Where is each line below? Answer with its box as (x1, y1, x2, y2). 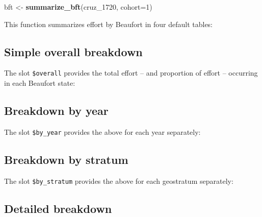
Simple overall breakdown (4, 43, 143, 59)
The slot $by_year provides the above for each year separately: (4, 126, 201, 137)
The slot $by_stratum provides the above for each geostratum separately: (4, 175, 233, 186)
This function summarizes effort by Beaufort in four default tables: (4, 18, 213, 29)
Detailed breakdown (4, 200, 112, 216)
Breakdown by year (4, 103, 109, 118)
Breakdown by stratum (4, 151, 128, 167)
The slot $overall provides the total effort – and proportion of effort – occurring (4, 67, 258, 78)
